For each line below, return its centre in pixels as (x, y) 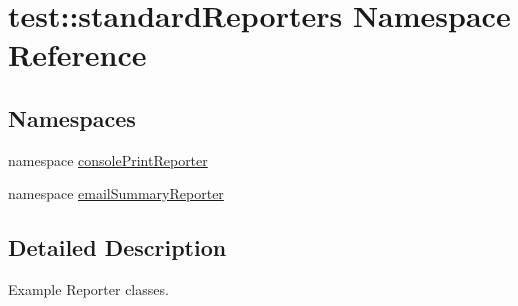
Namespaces (72, 117)
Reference (77, 54)
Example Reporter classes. (88, 289)
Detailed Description (117, 247)
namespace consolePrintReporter (108, 159)
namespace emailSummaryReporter (116, 193)
